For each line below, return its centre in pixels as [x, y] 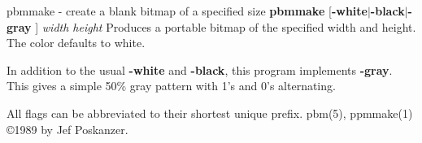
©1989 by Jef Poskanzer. [67, 129]
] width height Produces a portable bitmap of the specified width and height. [226, 26]
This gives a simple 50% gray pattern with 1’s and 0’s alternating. [171, 86]
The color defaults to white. [76, 43]
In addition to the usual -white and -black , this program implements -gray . [200, 69]
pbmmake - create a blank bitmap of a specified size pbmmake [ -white [187, 11]
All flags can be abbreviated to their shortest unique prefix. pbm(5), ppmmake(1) [210, 113]
